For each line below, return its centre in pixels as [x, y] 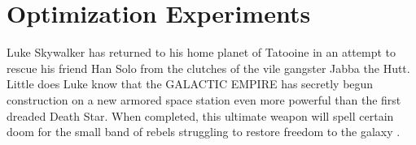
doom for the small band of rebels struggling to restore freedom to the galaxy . [204, 132]
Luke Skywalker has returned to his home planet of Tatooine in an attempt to [201, 52]
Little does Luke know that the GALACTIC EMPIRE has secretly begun [190, 84]
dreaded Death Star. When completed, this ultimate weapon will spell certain [200, 115]
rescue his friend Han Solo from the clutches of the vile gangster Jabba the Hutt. [208, 68]
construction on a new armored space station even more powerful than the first [204, 99]
